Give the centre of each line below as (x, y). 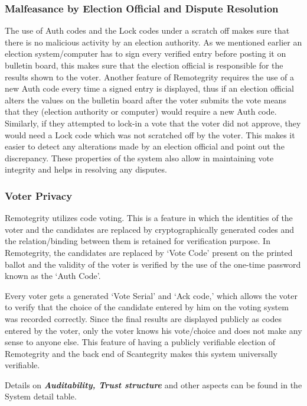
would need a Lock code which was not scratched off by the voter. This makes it (150, 134)
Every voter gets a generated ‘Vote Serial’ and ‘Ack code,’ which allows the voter (151, 295)
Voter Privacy (39, 195)
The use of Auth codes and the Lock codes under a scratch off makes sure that (147, 30)
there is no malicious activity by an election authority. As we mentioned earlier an (153, 42)
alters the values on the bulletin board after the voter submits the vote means (146, 100)
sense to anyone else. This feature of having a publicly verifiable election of (140, 342)
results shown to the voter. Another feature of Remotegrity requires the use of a (150, 77)
